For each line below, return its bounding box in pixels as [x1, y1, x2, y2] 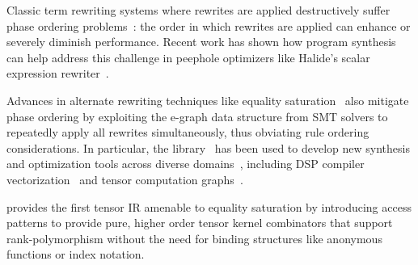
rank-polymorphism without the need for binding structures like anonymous [6, 229, 382, 246]
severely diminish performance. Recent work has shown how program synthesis [6, 33, 396, 50]
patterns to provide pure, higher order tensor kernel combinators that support [6, 214, 393, 231]
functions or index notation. [6, 246, 145, 263]
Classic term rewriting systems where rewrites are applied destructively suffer [6, 2, 391, 18]
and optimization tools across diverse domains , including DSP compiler [6, 155, 365, 172]
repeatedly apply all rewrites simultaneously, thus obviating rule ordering [6, 124, 369, 141]
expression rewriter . [6, 65, 109, 82]
